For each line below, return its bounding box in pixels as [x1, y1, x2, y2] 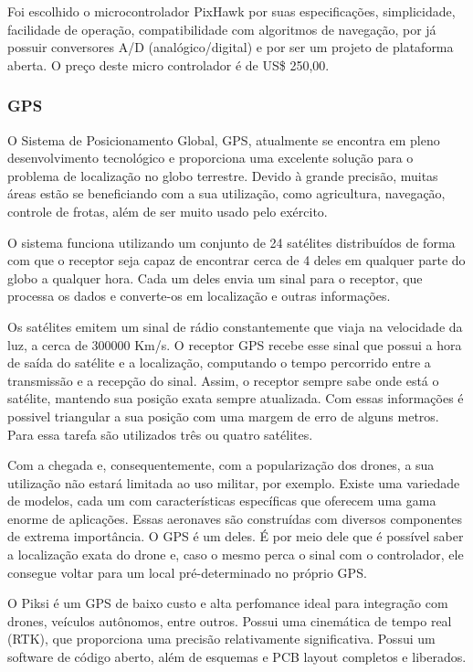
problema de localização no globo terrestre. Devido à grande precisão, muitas [7, 165, 438, 185]
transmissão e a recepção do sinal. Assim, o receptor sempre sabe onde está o [7, 370, 439, 389]
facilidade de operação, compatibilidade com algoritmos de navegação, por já [7, 19, 436, 38]
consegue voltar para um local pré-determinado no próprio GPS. [7, 562, 367, 581]
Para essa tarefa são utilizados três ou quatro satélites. [7, 424, 313, 443]
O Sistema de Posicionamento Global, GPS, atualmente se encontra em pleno [7, 130, 440, 149]
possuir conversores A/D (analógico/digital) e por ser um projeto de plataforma [7, 37, 454, 57]
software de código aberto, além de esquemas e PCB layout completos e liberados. [7, 647, 467, 667]
